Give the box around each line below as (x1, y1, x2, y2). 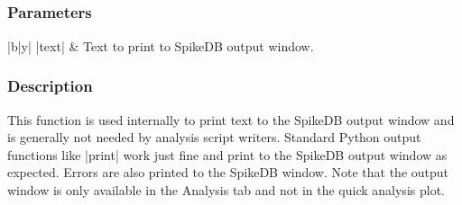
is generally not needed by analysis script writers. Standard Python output (7, 128, 421, 147)
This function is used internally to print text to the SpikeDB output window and (7, 110, 455, 129)
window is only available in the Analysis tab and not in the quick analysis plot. (7, 180, 445, 199)
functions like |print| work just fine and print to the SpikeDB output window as (7, 145, 448, 164)
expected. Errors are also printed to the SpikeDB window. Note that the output (7, 163, 449, 182)
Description (7, 75, 93, 97)
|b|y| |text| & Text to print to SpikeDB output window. (7, 36, 314, 55)
